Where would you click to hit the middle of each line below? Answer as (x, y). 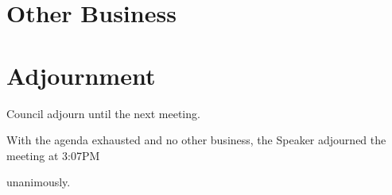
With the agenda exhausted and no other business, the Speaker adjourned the (196, 140)
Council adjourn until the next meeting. (103, 113)
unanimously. (39, 182)
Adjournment (81, 75)
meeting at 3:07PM (53, 155)
